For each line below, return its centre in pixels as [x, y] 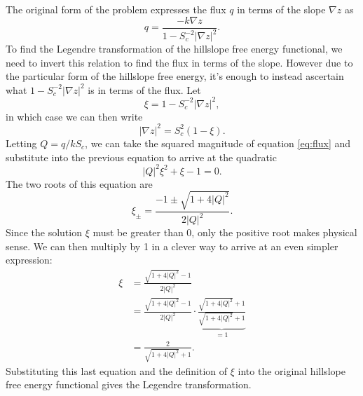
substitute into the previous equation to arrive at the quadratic [141, 157]
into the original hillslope [292, 370]
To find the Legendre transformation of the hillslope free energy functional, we [174, 48]
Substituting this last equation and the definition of [117, 370]
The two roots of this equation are [79, 183]
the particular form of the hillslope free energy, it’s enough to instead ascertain [175, 76]
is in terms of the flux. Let [144, 89]
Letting [21, 143]
